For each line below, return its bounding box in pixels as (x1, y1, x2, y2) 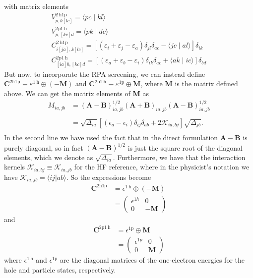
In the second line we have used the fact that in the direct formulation (4, 132, 218, 143)
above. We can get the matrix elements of (4, 88, 130, 99)
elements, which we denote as (4, 152, 93, 162)
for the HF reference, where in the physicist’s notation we (74, 162, 250, 172)
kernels (4, 162, 25, 172)
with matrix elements (4, 1, 68, 11)
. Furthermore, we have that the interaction (113, 152, 246, 162)
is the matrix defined (175, 78, 238, 89)
